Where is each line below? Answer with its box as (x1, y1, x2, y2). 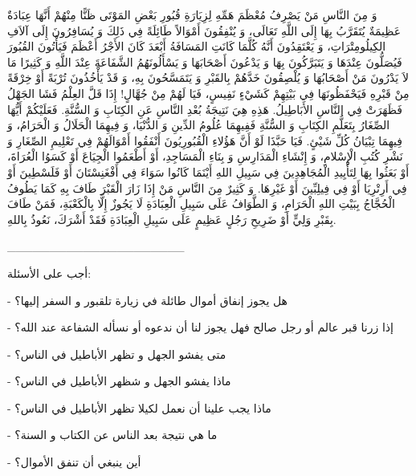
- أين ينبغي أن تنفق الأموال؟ (7, 454, 141, 470)
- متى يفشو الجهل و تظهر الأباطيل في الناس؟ (7, 345, 226, 362)
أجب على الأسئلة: (7, 264, 92, 281)
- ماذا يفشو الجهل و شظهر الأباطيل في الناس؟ (7, 372, 231, 389)
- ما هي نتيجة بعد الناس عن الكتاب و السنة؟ (7, 426, 218, 443)
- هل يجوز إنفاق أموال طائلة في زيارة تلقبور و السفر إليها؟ (7, 291, 288, 308)
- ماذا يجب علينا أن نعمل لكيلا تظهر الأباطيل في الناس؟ (7, 399, 271, 416)
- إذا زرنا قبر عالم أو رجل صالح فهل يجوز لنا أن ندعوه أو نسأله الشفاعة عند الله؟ (7, 319, 394, 336)
